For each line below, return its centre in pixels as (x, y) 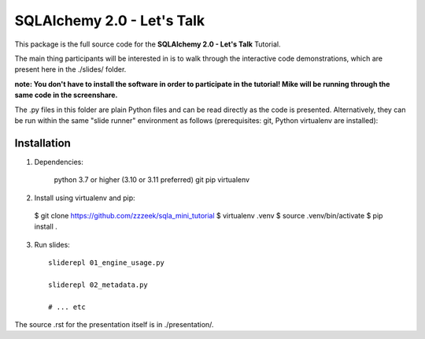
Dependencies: (59, 162)
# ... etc (67, 307)
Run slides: (52, 244)
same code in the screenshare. (66, 95)
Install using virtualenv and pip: (85, 198)
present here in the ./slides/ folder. (70, 69)
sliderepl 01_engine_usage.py (107, 263)
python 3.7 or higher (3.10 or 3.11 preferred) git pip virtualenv (152, 180)
